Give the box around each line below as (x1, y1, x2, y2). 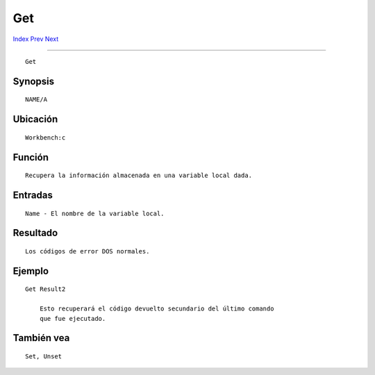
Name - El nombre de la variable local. (25, 209, 165, 217)
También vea (12, 332, 70, 344)
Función (12, 151, 49, 163)
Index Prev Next (12, 35, 59, 43)
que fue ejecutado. (39, 315, 106, 322)
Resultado (12, 227, 58, 239)
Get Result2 (25, 285, 66, 293)
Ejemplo (12, 265, 49, 277)
